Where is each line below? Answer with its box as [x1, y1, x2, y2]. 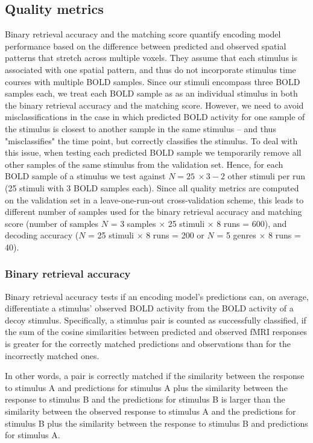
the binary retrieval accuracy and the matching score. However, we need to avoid [5, 98, 304, 111]
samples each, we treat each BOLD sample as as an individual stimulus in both [5, 87, 298, 100]
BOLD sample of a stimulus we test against [5, 170, 166, 182]
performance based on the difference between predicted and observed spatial [5, 39, 286, 52]
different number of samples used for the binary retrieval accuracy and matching [5, 205, 302, 218]
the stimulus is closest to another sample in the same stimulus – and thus [5, 122, 276, 135]
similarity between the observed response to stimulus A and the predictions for [5, 405, 296, 418]
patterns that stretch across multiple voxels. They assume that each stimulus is [5, 51, 297, 64]
